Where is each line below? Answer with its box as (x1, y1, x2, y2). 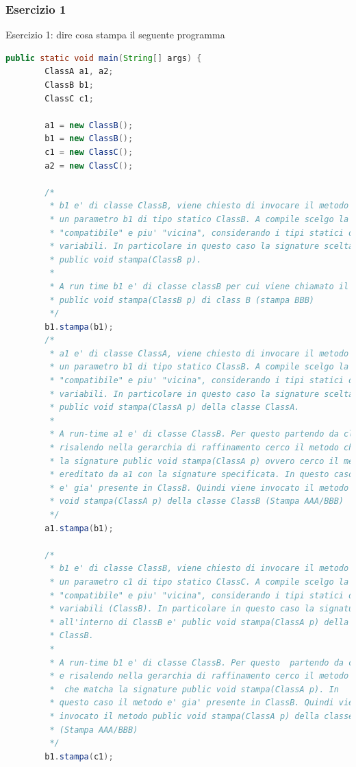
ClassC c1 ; (44, 93, 94, 104)
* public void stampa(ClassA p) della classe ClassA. (49, 402, 300, 413)
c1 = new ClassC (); (44, 147, 133, 157)
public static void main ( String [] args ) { (5, 53, 202, 63)
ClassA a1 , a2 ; (44, 66, 114, 77)
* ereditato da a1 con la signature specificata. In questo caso (49, 470, 354, 480)
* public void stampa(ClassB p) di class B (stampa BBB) (49, 295, 315, 305)
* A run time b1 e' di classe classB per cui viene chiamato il (49, 281, 349, 291)
